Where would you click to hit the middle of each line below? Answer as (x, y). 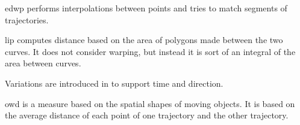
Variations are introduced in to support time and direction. (114, 83)
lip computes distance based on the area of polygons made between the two (144, 40)
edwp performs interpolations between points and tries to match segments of (146, 8)
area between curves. (43, 63)
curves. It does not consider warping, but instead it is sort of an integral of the (150, 51)
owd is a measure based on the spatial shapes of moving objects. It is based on (150, 103)
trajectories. (27, 19)
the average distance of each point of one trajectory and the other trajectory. (147, 115)
